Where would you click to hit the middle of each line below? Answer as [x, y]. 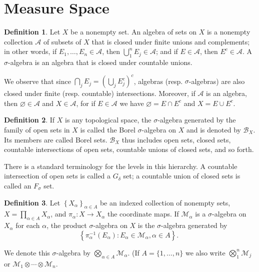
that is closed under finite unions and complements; [171, 41]
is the [146, 225]
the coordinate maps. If [143, 214]
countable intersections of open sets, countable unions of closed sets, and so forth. [129, 149]
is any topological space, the [108, 120]
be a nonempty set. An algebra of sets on [133, 32]
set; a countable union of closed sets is [182, 176]
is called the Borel [108, 129]
